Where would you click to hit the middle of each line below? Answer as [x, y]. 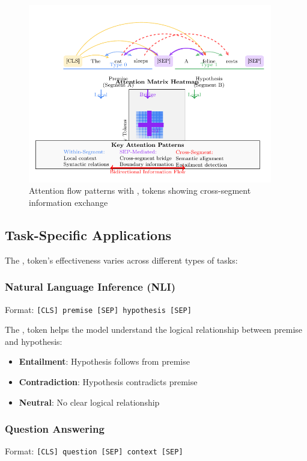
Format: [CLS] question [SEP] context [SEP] [94, 451]
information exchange [68, 203]
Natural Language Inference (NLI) [90, 287]
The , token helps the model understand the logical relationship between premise [154, 330]
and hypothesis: [34, 341]
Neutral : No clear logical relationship [89, 402]
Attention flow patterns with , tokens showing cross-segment [140, 190]
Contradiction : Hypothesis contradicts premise [108, 382]
